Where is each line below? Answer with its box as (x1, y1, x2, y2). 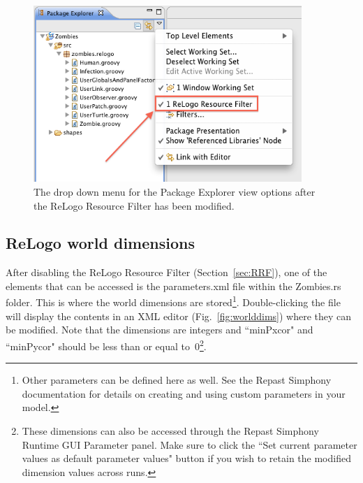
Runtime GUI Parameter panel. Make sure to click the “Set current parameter (22, 437, 357, 452)
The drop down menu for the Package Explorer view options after (34, 184, 316, 199)
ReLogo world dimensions (6, 232, 195, 254)
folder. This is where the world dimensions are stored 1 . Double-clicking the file (6, 293, 341, 310)
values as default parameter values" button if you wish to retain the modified (22, 451, 351, 466)
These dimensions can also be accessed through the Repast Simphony (22, 423, 319, 438)
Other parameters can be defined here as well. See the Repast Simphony (22, 373, 332, 387)
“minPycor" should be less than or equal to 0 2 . (6, 336, 207, 353)
